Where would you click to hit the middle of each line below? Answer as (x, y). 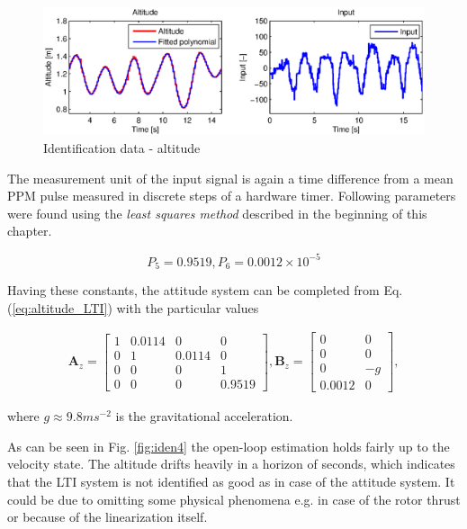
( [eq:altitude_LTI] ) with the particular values (133, 307)
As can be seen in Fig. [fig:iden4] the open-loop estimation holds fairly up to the (229, 446)
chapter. (30, 231)
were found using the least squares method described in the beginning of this (217, 213)
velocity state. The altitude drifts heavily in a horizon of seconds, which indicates (231, 464)
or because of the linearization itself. (108, 517)
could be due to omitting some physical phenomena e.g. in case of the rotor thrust (234, 499)
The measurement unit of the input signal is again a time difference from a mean (230, 178)
